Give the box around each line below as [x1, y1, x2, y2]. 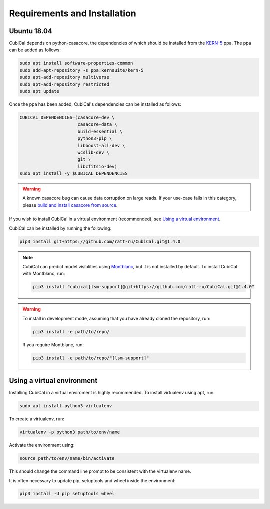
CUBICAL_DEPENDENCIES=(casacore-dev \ [19, 114, 115, 120]
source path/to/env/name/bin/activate [19, 456, 115, 461]
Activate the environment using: [9, 442, 75, 448]
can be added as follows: [9, 47, 61, 53]
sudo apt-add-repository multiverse [19, 74, 110, 80]
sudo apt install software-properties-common [19, 60, 133, 66]
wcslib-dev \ [77, 149, 110, 155]
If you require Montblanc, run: [22, 341, 84, 348]
